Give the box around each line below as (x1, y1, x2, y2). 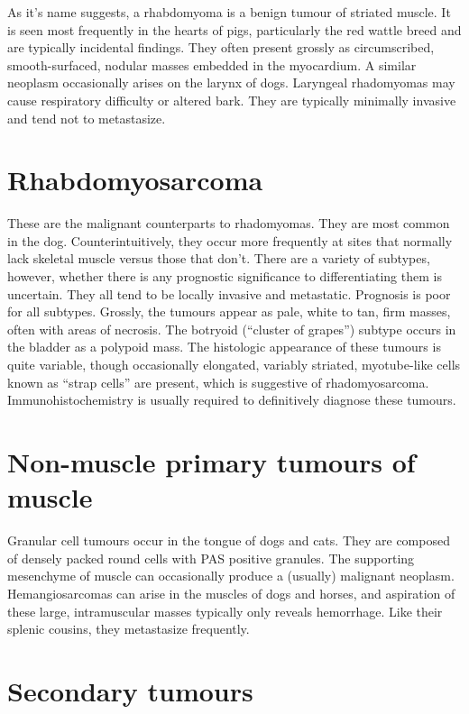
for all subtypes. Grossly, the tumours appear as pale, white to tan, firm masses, (7, 302, 451, 321)
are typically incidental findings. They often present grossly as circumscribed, (7, 38, 435, 57)
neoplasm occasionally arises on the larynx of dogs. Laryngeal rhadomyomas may (7, 73, 455, 92)
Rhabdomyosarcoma (7, 161, 263, 198)
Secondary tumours (7, 672, 253, 709)
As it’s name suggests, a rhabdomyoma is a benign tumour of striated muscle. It (7, 3, 451, 21)
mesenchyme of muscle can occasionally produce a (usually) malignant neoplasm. (7, 566, 455, 585)
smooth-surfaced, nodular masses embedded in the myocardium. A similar (7, 55, 417, 74)
